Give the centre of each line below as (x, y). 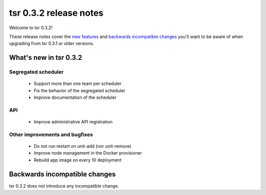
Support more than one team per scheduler (78, 83)
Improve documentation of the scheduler (75, 97)
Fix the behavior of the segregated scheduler (80, 90)
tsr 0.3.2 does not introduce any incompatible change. (64, 186)
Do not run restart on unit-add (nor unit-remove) (83, 146)
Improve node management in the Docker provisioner (88, 153)
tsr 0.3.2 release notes (56, 13)
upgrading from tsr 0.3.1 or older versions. (52, 43)
